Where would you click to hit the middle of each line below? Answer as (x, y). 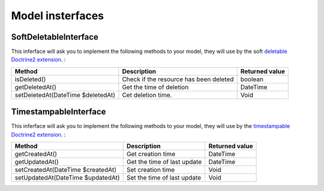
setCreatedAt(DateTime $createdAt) (66, 170)
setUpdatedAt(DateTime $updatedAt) (67, 178)
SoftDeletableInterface (55, 37)
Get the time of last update (164, 162)
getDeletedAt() (36, 87)
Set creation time (151, 170)
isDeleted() (30, 79)
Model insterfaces (58, 16)
